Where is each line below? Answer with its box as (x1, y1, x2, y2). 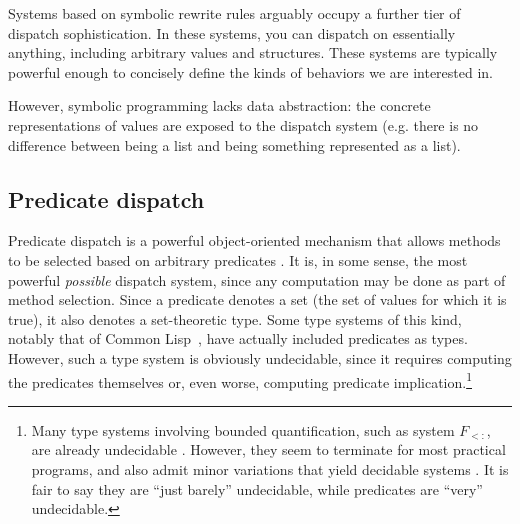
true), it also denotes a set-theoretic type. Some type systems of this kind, (8, 308, 462, 329)
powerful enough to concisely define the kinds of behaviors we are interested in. (8, 61, 494, 82)
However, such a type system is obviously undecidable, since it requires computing (8, 347, 512, 368)
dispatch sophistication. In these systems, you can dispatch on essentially (8, 22, 456, 43)
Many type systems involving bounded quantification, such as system (31, 419, 455, 440)
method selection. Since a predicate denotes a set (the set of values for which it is (8, 289, 507, 310)
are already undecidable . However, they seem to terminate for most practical (31, 439, 506, 460)
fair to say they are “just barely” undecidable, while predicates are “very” (31, 478, 483, 499)
